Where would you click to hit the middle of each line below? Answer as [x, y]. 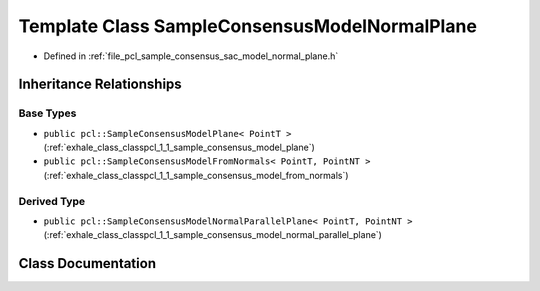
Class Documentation [87, 263]
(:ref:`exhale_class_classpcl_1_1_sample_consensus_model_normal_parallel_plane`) [212, 235]
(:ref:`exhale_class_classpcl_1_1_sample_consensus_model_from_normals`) [196, 175]
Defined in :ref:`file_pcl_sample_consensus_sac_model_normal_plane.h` [191, 56]
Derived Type [51, 201]
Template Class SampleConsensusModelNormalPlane [247, 26]
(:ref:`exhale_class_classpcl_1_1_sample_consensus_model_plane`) [179, 147]
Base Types [47, 113]
